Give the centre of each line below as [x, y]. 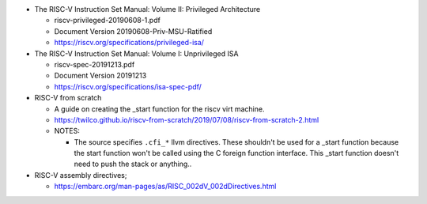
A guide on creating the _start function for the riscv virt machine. [159, 109]
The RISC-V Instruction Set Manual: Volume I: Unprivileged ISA [136, 53]
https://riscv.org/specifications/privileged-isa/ [129, 43]
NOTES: [67, 131]
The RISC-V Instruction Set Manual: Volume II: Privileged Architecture [147, 9]
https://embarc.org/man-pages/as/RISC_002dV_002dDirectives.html [165, 187]
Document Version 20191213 [100, 76]
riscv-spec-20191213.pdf [94, 64]
